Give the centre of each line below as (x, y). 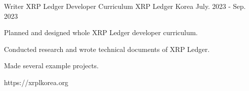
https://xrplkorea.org (36, 82)
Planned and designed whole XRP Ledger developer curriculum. (101, 32)
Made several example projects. (51, 66)
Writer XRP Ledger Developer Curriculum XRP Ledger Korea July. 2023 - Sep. (125, 6)
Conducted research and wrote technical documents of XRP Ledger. (107, 49)
